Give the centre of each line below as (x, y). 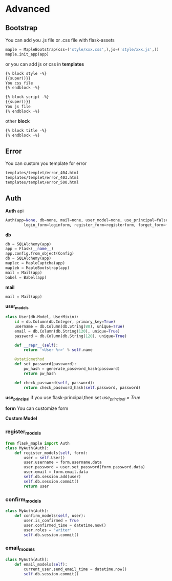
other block (18, 121)
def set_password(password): (46, 364)
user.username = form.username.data (63, 462)
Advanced (28, 9)
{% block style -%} (26, 73)
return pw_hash (40, 374)
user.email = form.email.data (56, 472)
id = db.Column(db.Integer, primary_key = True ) (65, 322)
